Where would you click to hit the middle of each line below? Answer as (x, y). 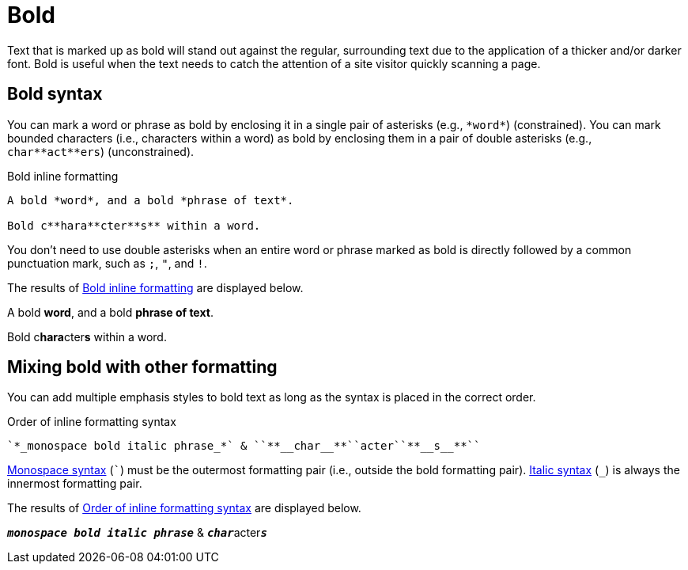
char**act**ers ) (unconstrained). (101, 151)
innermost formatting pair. (75, 484)
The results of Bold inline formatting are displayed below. (155, 287)
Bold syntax (55, 94)
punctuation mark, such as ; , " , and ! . (107, 263)
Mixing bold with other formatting (142, 367)
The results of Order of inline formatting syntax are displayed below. (184, 508)
